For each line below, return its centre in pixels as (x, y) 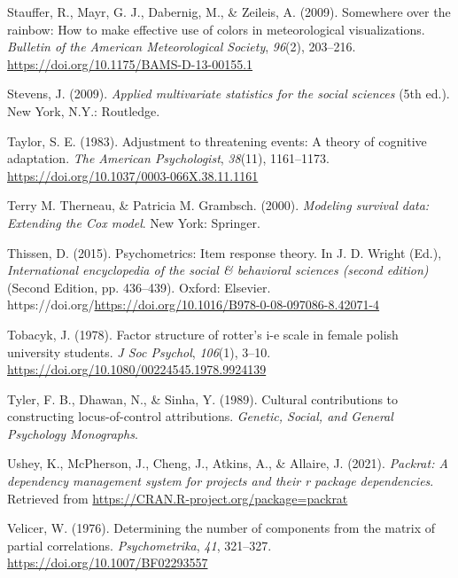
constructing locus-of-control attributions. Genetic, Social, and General (200, 416)
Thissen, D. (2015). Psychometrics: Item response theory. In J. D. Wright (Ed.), (225, 252)
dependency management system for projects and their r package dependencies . (221, 481)
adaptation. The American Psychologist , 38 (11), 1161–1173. (169, 158)
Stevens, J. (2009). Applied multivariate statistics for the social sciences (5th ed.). (229, 94)
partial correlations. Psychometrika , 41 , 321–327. (140, 545)
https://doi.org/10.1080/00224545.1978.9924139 (137, 369)
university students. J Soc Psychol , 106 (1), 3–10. (139, 351)
